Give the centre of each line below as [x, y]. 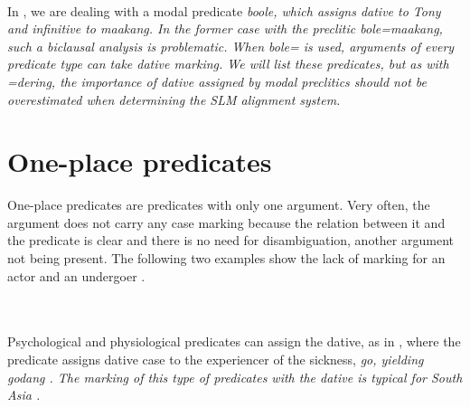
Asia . [24, 395]
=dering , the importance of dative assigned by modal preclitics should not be [217, 81]
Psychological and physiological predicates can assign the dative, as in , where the [234, 341]
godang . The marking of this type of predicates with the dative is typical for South [235, 377]
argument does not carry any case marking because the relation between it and [226, 222]
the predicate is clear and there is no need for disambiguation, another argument [230, 240]
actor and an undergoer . [76, 275]
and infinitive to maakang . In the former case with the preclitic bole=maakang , [225, 28]
